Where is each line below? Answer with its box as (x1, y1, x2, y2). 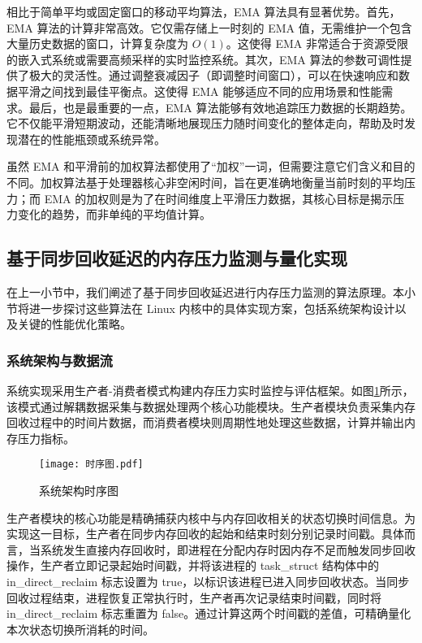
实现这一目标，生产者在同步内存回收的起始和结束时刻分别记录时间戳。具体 (6, 525, 404, 542)
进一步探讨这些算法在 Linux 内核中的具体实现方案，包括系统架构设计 (28, 299, 395, 316)
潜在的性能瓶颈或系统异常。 (17, 130, 166, 147)
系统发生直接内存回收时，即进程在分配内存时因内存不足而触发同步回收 (40, 541, 416, 558)
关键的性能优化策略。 (17, 315, 131, 332)
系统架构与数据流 (6, 350, 113, 370)
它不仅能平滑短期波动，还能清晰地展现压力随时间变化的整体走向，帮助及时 (6, 115, 404, 132)
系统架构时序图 (39, 481, 118, 498)
